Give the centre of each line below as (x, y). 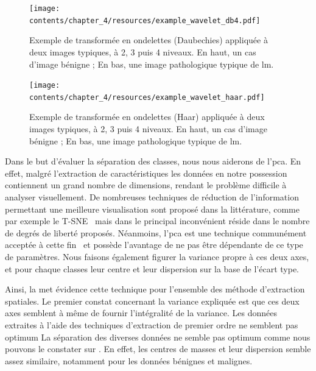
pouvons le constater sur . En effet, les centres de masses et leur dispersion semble (158, 349)
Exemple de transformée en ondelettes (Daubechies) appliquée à (149, 40)
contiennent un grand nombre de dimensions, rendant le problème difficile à (146, 185)
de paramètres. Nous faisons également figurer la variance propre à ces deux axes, (157, 256)
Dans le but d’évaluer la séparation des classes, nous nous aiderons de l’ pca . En (153, 161)
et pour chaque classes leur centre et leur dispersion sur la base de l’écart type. (152, 268)
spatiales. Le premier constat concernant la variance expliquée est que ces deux (152, 301)
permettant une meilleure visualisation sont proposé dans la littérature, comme (152, 209)
